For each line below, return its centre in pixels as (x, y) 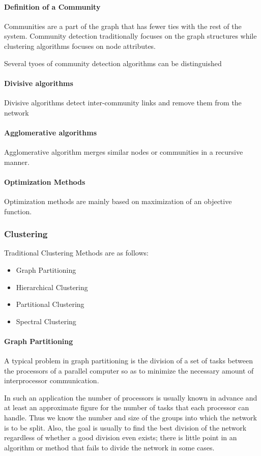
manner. (17, 162)
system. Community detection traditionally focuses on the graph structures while (130, 36)
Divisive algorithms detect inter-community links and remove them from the (123, 102)
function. (18, 211)
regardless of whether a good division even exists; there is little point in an (121, 437)
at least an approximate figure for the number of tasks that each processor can (127, 407)
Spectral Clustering (46, 321)
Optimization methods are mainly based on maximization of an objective (118, 201)
